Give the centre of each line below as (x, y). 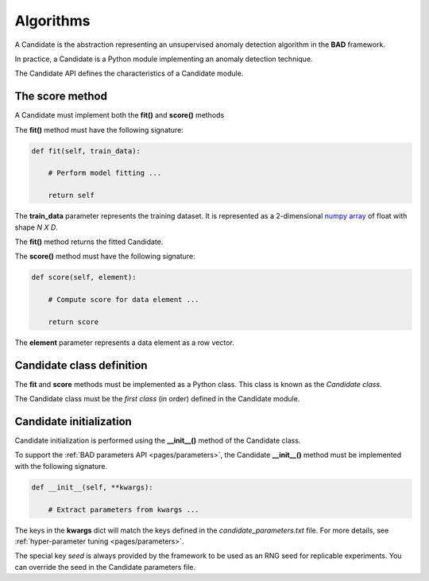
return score (73, 321)
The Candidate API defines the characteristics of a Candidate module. (129, 74)
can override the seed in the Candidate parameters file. (105, 567)
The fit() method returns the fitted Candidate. (89, 242)
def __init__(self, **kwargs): (93, 487)
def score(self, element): (84, 277)
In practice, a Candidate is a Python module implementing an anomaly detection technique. (164, 59)
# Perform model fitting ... (105, 173)
